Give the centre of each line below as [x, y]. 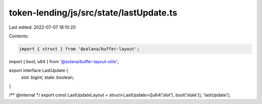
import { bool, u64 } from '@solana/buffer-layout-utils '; [64, 61]
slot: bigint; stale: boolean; [48, 77]
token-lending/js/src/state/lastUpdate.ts [93, 13]
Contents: [19, 36]
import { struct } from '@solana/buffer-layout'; [79, 49]
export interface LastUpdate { [39, 70]
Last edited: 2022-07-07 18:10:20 [42, 27]
